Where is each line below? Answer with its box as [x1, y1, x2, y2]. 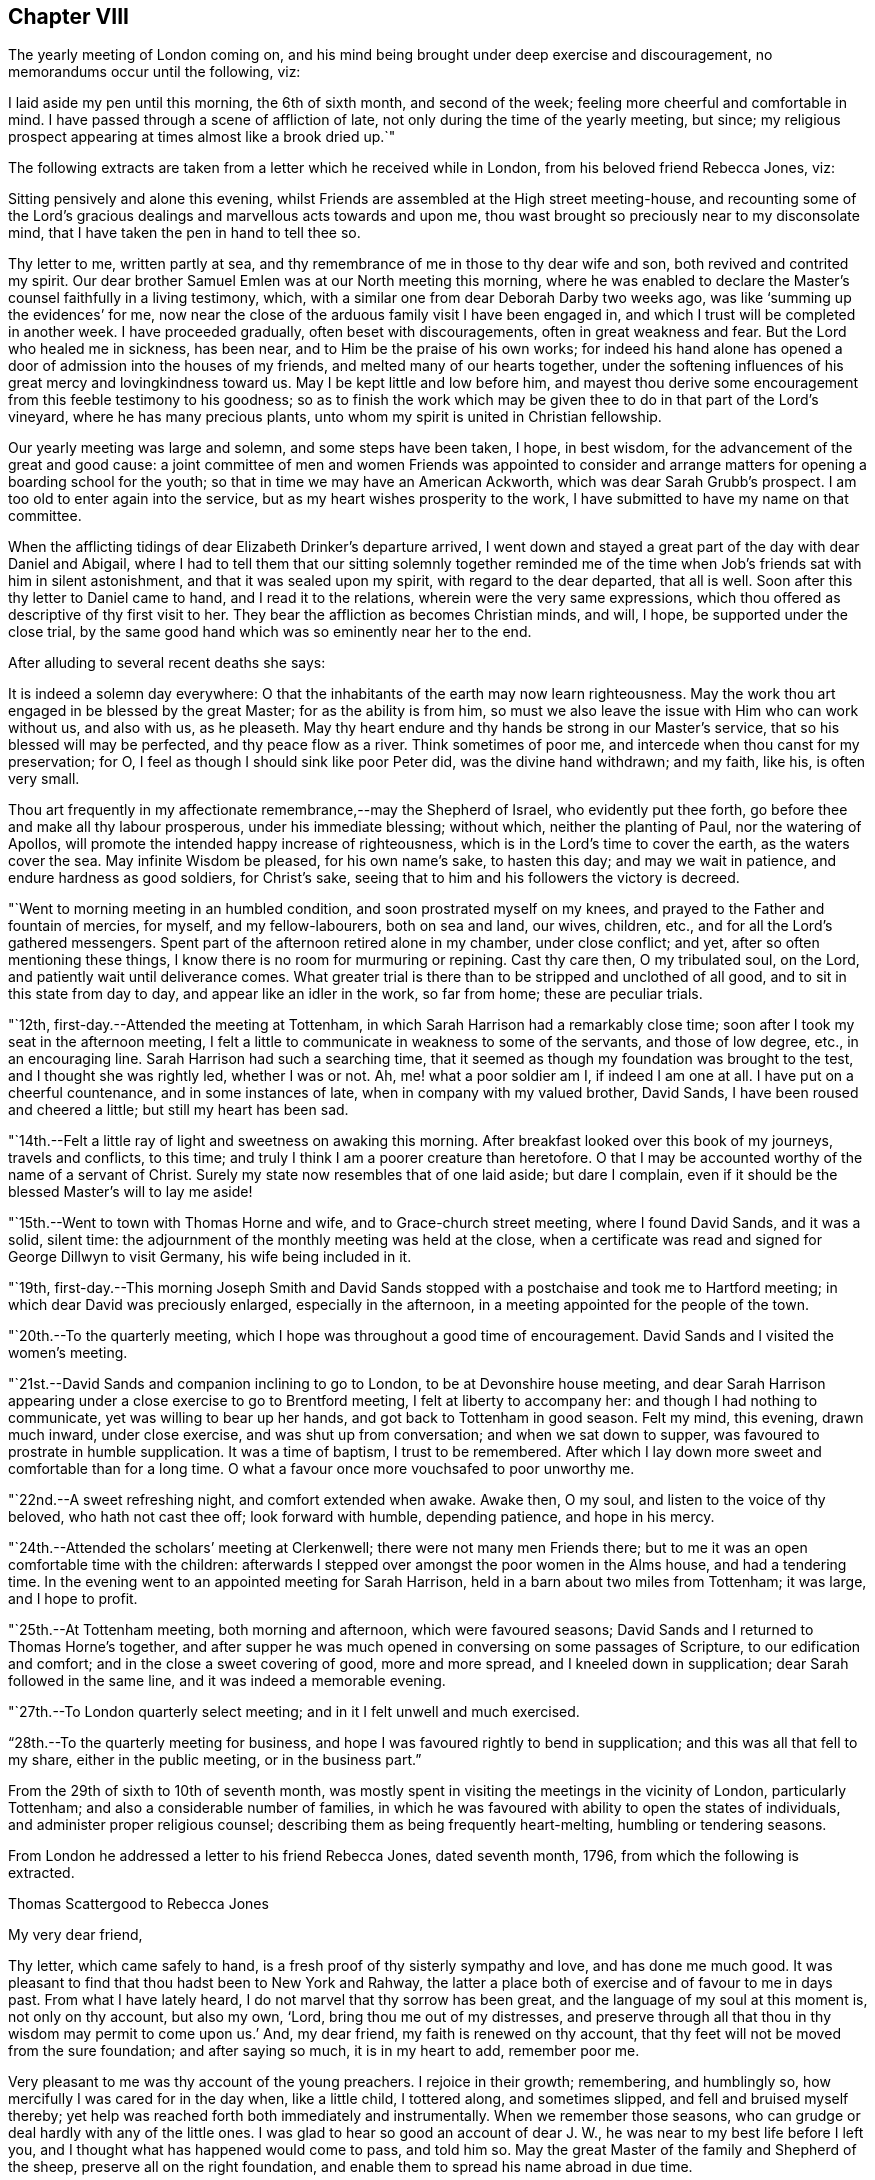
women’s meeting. [8, 1344, 128, 1362]
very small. [8, 770, 80, 788]
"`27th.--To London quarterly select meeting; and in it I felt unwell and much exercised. [8, 1703, 580, 1721]
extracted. [8, 1864, 75, 1882]
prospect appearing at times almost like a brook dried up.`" [8, 128, 396, 146]
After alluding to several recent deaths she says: [8, 654, 326, 672]
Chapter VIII [8, 4, 129, 29]
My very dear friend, [8, 1926, 143, 1944]
